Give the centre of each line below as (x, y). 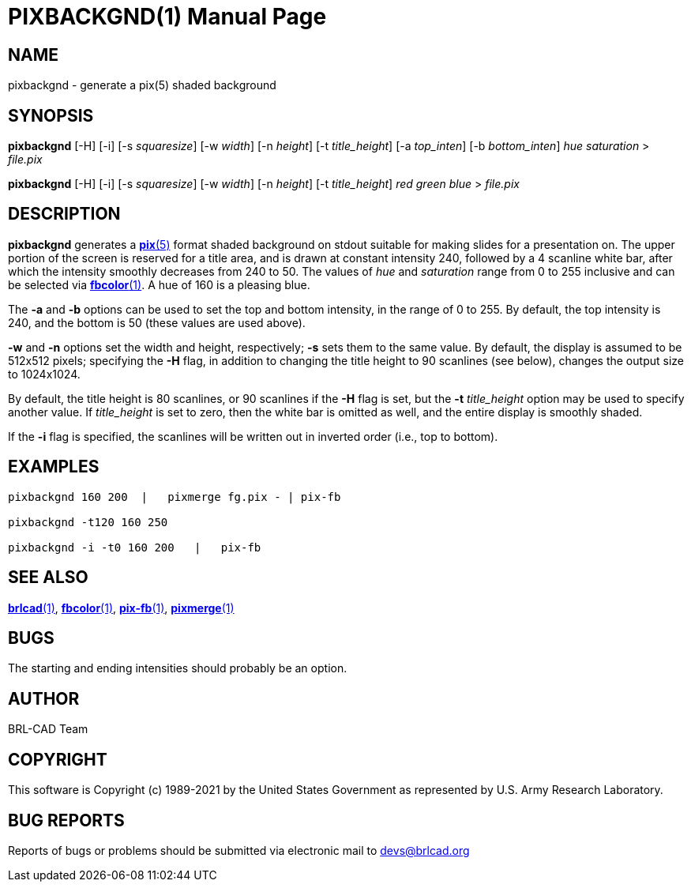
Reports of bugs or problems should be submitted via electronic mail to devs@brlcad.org (239, 850)
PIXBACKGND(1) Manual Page (167, 17)
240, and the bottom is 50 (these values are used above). (157, 322)
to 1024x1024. (44, 374)
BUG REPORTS (66, 820)
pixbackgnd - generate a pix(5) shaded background (142, 85)
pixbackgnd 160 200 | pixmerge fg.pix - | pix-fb (175, 497)
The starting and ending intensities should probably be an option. (178, 668)
